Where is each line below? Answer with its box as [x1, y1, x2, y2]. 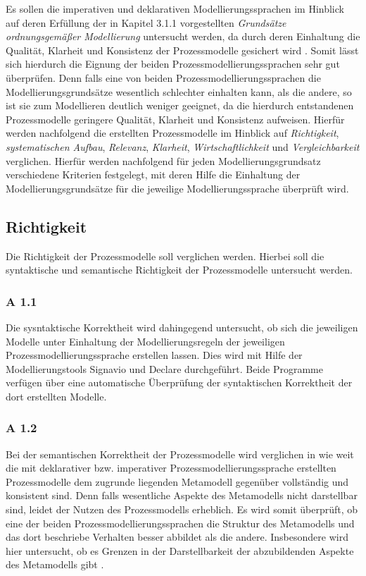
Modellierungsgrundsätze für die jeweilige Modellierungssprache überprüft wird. [6, 180, 349, 195]
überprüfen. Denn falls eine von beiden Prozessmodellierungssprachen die [6, 70, 321, 85]
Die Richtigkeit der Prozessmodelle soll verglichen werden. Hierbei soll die [6, 248, 324, 263]
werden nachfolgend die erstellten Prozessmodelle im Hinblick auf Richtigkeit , [6, 125, 339, 140]
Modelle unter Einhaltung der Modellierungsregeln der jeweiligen [6, 333, 285, 348]
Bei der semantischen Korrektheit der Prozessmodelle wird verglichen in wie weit [6, 446, 354, 461]
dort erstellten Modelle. [6, 388, 107, 403]
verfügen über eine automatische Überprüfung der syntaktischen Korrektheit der [6, 375, 353, 390]
